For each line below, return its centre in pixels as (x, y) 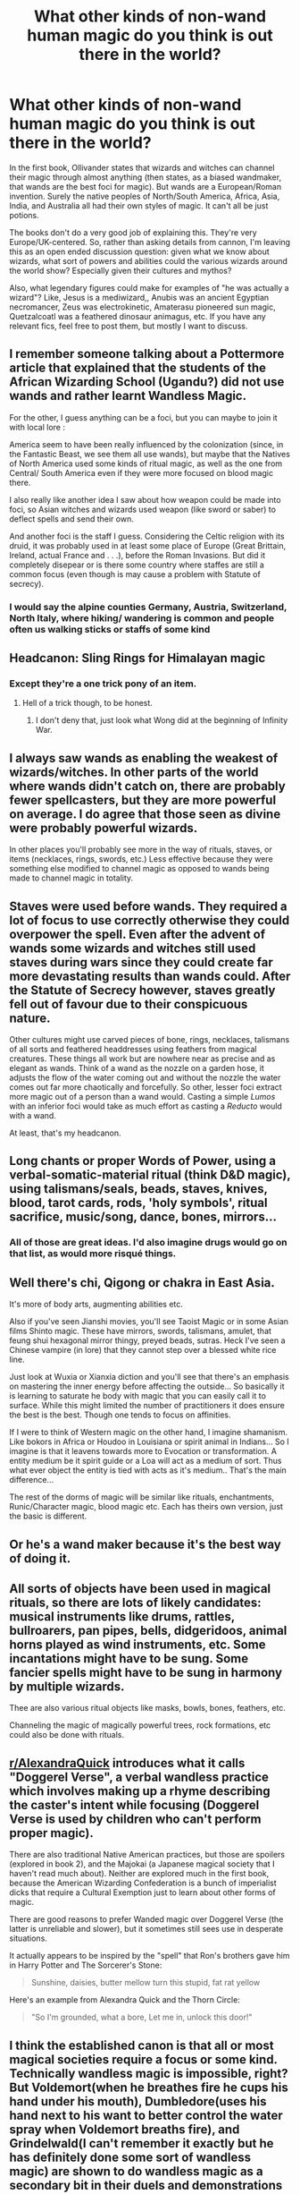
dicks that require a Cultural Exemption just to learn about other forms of (142, 1892)
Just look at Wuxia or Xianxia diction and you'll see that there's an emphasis (149, 1377)
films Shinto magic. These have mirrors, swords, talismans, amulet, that (141, 1331)
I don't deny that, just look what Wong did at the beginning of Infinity (162, 720)
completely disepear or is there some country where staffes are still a (137, 565)
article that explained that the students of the (137, 368)
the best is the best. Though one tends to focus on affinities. (120, 1415)
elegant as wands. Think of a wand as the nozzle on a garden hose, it (137, 1067)
